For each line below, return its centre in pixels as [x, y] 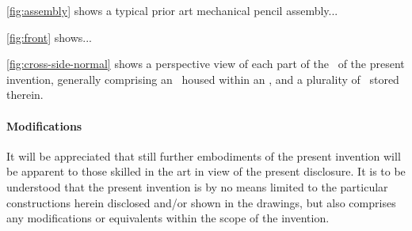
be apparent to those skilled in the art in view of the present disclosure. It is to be [206, 171]
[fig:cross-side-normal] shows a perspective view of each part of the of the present [206, 64]
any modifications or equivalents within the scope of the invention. [168, 218]
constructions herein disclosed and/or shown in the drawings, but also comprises [201, 202]
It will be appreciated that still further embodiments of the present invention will [204, 155]
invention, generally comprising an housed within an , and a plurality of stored [203, 79]
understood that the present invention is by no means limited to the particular [197, 186]
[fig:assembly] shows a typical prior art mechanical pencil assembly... [172, 10]
